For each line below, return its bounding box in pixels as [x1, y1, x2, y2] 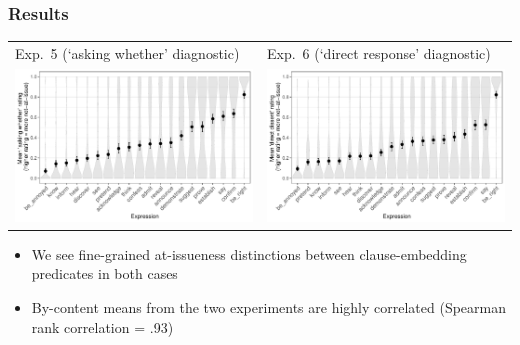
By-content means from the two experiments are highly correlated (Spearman [31, 297, 507, 318]
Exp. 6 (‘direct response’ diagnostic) [267, 42, 491, 63]
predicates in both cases [31, 263, 178, 284]
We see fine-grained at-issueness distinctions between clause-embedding [31, 243, 467, 264]
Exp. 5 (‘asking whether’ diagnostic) [15, 42, 240, 63]
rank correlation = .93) [31, 316, 174, 337]
